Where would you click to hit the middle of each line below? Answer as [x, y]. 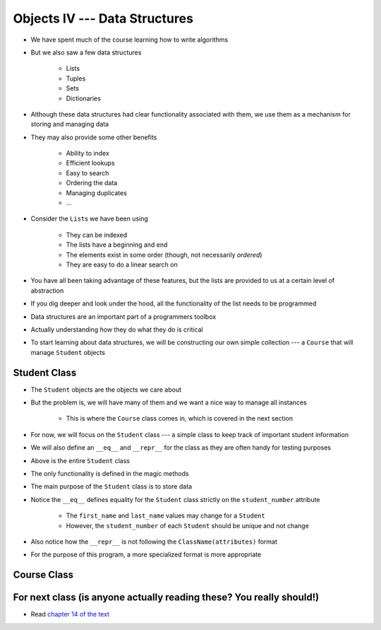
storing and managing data [70, 124]
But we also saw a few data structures [86, 52]
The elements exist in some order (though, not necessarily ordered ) [164, 255]
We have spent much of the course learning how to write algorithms [129, 40]
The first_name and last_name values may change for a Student [165, 515]
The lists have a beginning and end [117, 245]
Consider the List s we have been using [89, 218]
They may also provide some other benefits [94, 137]
